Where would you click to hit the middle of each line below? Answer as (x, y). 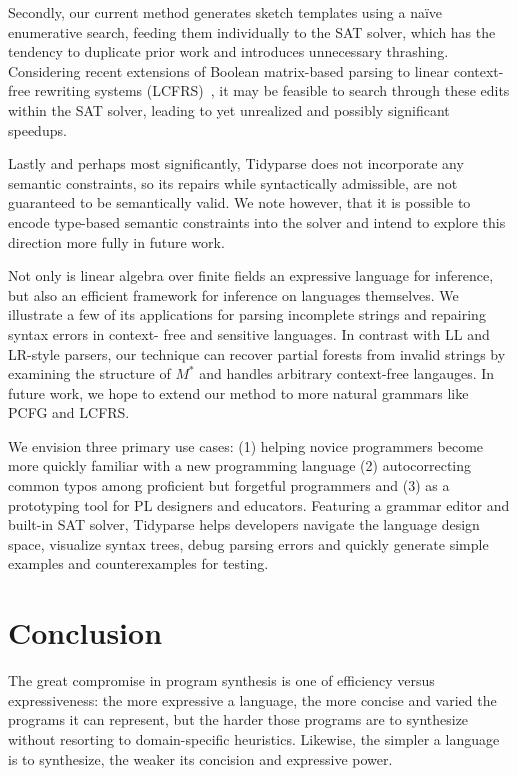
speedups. (37, 129)
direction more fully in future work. (116, 241)
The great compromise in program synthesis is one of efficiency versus (221, 680)
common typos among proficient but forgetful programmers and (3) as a (229, 485)
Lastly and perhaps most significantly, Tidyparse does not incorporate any (236, 163)
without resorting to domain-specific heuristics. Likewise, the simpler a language (254, 738)
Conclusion (85, 632)
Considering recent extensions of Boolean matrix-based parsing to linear (228, 70)
